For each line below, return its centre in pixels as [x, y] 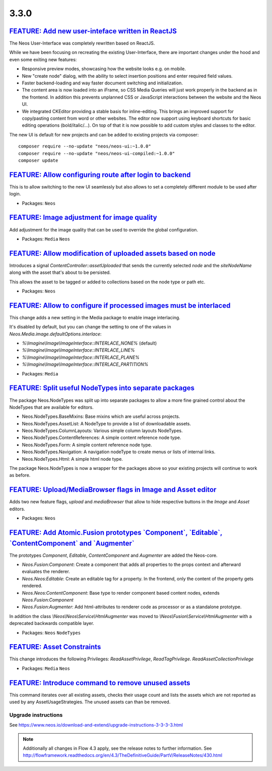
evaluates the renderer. [46, 571]
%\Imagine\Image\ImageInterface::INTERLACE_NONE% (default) [89, 343]
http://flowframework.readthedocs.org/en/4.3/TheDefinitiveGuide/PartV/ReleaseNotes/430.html [123, 755]
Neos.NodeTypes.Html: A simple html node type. [73, 459]
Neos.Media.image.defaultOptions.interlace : [55, 334]
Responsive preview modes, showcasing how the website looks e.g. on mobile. [104, 69]
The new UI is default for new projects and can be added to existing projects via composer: [104, 134]
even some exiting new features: [43, 59]
